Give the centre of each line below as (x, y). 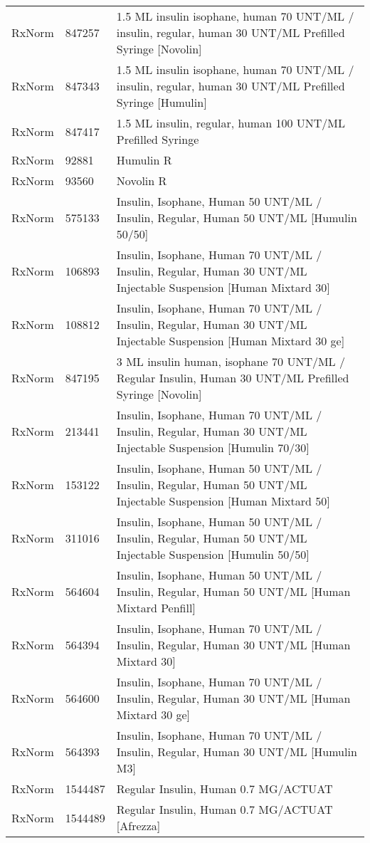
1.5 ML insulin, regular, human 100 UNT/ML (231, 123)
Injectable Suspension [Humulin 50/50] (213, 554)
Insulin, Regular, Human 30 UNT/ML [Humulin (237, 752)
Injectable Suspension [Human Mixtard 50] (223, 501)
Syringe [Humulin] (162, 102)
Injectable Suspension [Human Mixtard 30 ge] (231, 341)
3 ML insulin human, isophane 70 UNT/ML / (231, 361)
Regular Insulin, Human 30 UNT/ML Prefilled (233, 378)
